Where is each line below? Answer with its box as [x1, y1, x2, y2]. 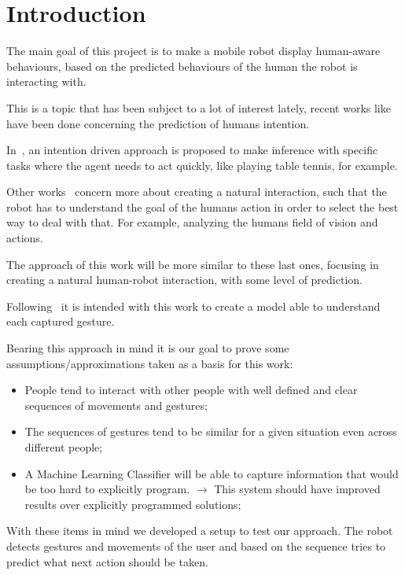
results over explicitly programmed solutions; [24, 496, 241, 512]
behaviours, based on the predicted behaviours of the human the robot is [6, 57, 358, 74]
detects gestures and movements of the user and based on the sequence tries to [6, 537, 386, 554]
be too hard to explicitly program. [24, 481, 190, 497]
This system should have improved [214, 481, 381, 497]
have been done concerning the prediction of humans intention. [6, 115, 310, 131]
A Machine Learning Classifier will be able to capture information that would [24, 465, 399, 481]
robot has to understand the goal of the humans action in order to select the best [6, 198, 399, 215]
